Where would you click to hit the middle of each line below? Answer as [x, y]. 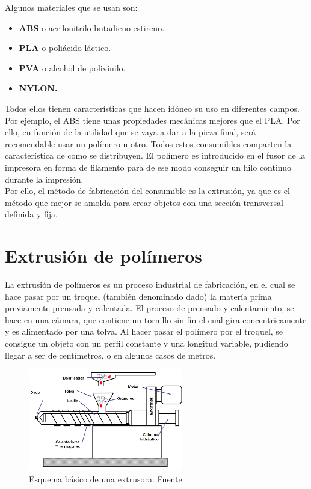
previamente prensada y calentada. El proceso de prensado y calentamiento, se [149, 308]
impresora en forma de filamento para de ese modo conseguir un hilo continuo [148, 167]
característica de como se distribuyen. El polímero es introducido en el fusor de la [155, 155]
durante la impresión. [44, 179]
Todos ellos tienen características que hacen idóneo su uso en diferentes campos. [152, 108]
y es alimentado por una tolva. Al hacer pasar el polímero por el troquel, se [144, 331]
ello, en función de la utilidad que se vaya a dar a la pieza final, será [131, 132]
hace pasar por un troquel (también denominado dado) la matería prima [138, 296]
